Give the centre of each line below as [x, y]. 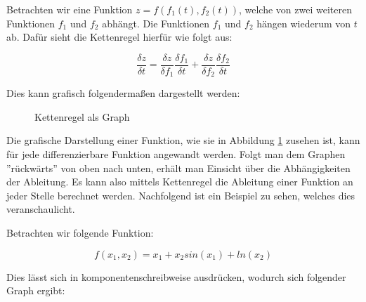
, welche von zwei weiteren [295, 9]
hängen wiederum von [304, 23]
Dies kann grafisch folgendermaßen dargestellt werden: [123, 93]
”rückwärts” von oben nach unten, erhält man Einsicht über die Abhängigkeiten [178, 168]
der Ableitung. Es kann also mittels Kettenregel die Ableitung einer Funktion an [180, 182]
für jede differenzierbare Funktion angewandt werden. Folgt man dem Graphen [176, 154]
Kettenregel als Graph [82, 116]
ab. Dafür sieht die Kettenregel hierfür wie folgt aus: [119, 37]
